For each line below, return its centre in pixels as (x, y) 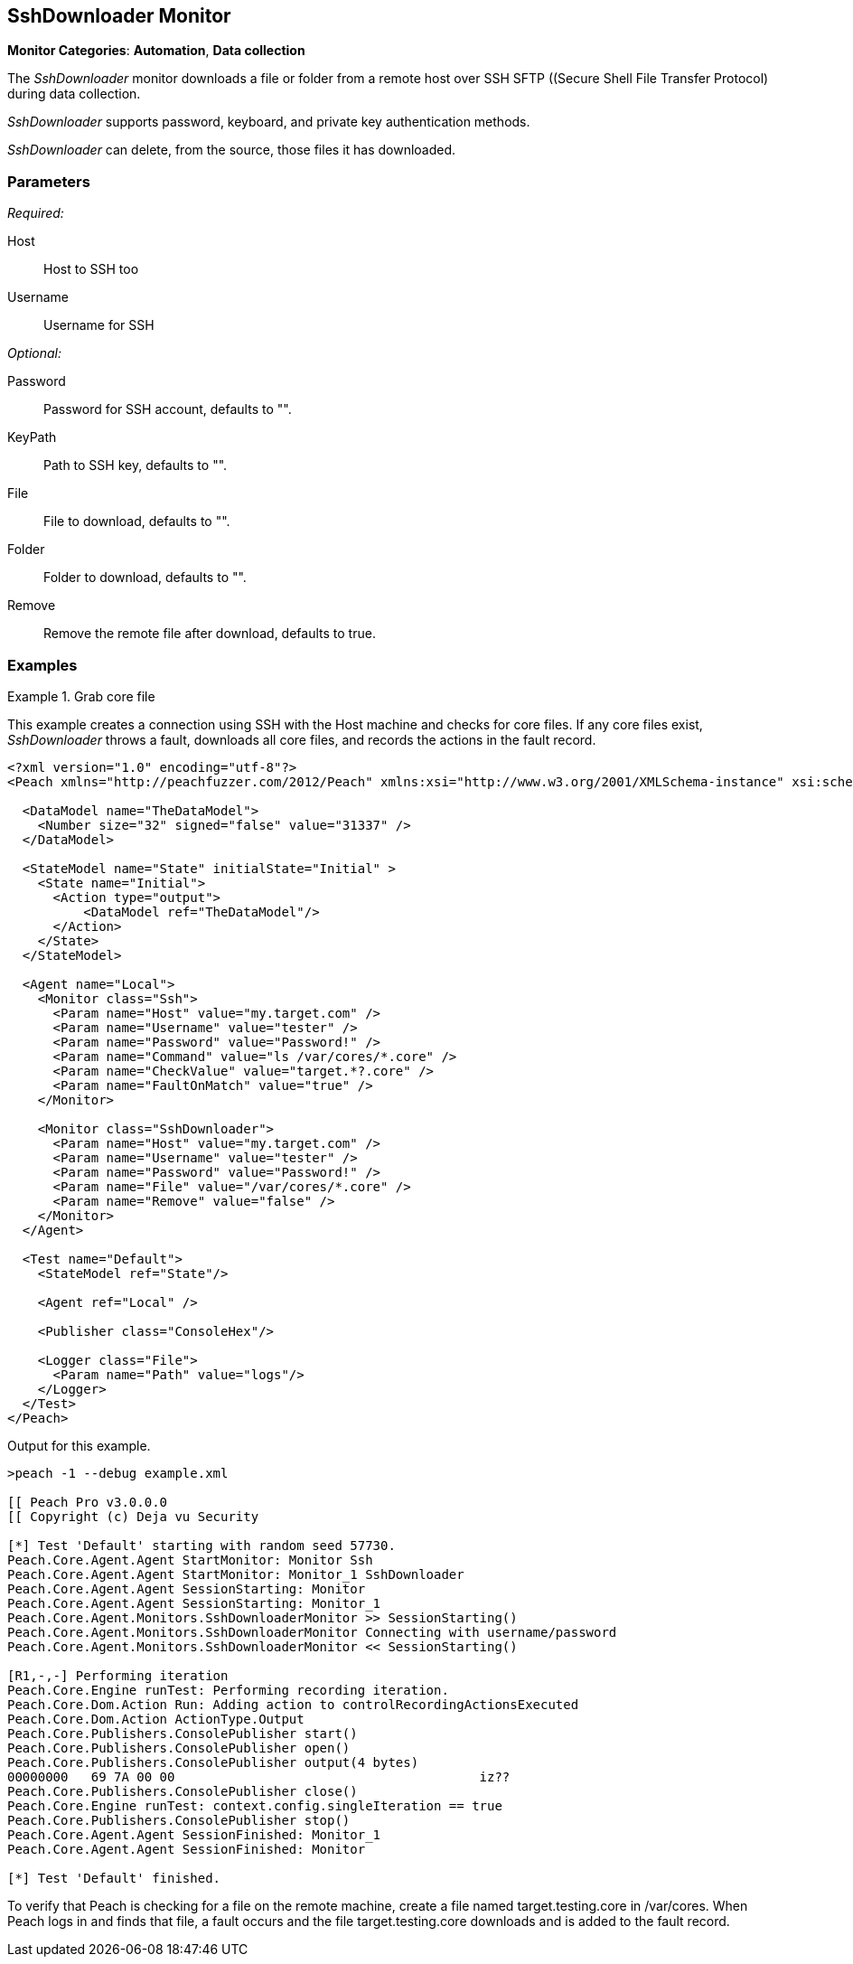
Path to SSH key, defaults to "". (136, 465)
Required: (36, 213)
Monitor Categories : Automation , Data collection (156, 51)
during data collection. (74, 94)
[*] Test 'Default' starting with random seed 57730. (202, 1545)
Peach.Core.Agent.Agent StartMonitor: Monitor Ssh (190, 1560)
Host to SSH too (91, 269)
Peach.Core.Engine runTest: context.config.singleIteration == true (255, 1805)
